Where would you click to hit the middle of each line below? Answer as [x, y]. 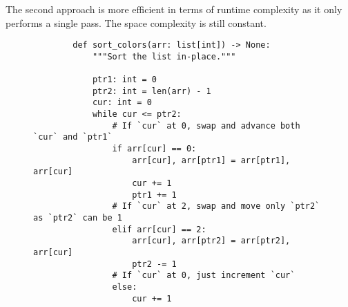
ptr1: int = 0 [124, 80]
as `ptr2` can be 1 [78, 218]
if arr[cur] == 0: [154, 149]
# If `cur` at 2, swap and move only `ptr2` [216, 206]
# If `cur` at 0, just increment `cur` [204, 276]
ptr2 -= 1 [154, 264]
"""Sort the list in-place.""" [164, 56]
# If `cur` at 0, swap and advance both [206, 125]
